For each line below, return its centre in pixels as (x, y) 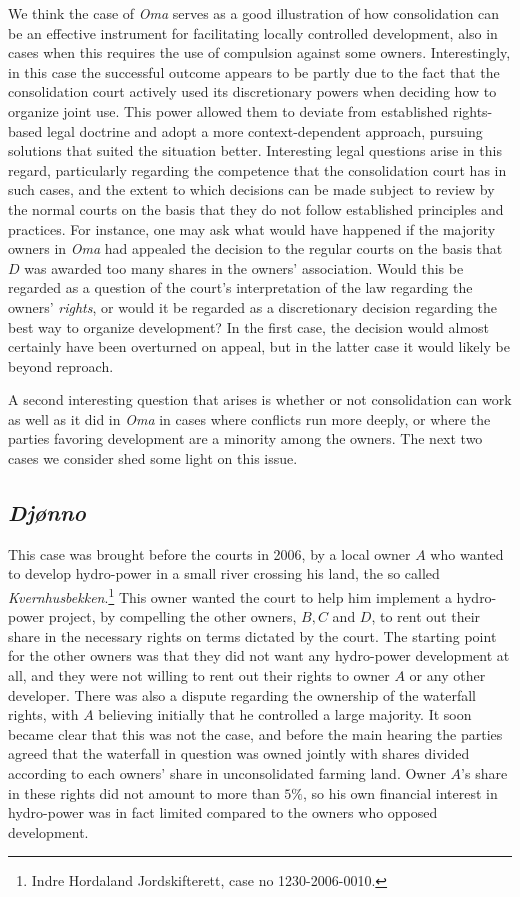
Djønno (47, 512)
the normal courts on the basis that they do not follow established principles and (256, 208)
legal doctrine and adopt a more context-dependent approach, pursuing (264, 130)
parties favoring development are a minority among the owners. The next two (245, 438)
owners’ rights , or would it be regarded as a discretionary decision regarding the (253, 306)
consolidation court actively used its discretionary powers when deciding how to (252, 91)
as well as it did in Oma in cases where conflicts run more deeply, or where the (249, 418)
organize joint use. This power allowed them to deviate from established (228, 110)
